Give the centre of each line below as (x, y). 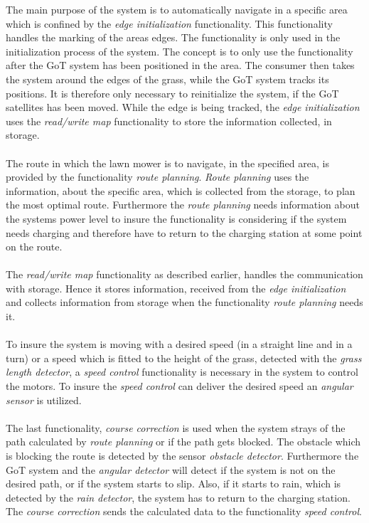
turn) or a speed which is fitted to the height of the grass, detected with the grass (184, 358)
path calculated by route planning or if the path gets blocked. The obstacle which (183, 442)
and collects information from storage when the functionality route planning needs (184, 302)
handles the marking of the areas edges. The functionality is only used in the (173, 37)
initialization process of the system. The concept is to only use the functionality (180, 51)
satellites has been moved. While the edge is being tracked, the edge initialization (183, 107)
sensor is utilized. (44, 400)
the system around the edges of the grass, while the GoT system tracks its (167, 79)
